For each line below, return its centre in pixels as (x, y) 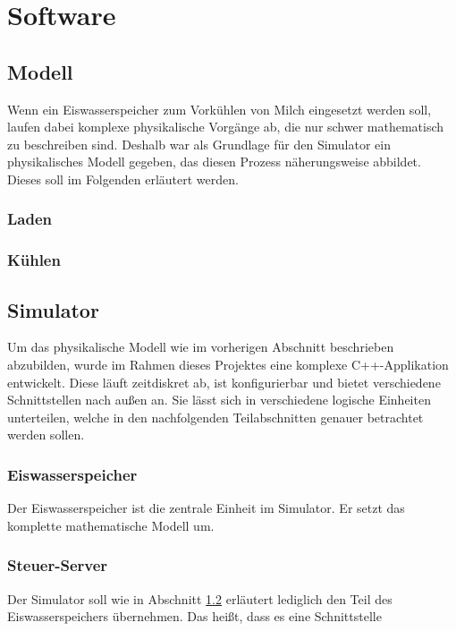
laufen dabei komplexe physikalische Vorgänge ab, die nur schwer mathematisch (226, 127)
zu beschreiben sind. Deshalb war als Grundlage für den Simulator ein (199, 144)
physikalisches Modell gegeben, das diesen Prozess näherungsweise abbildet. (214, 162)
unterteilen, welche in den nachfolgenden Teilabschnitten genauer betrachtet (215, 417)
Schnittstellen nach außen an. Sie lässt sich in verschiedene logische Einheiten (219, 400)
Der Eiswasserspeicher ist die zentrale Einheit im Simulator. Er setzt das (206, 508)
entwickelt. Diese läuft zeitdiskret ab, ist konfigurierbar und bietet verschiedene (224, 382)
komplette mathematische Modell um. (111, 525)
